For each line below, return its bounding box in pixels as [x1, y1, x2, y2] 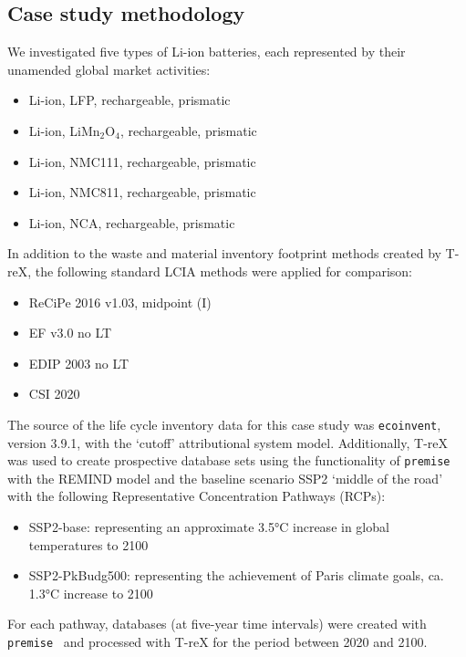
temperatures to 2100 [28, 535, 149, 554]
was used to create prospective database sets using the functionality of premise [7, 451, 450, 470]
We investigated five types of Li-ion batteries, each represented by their [7, 42, 406, 61]
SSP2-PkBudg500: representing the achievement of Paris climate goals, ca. [28, 566, 444, 585]
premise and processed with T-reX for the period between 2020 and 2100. [7, 631, 428, 651]
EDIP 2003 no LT [28, 353, 129, 372]
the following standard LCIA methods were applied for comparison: [35, 261, 412, 280]
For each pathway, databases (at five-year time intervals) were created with [7, 614, 427, 633]
